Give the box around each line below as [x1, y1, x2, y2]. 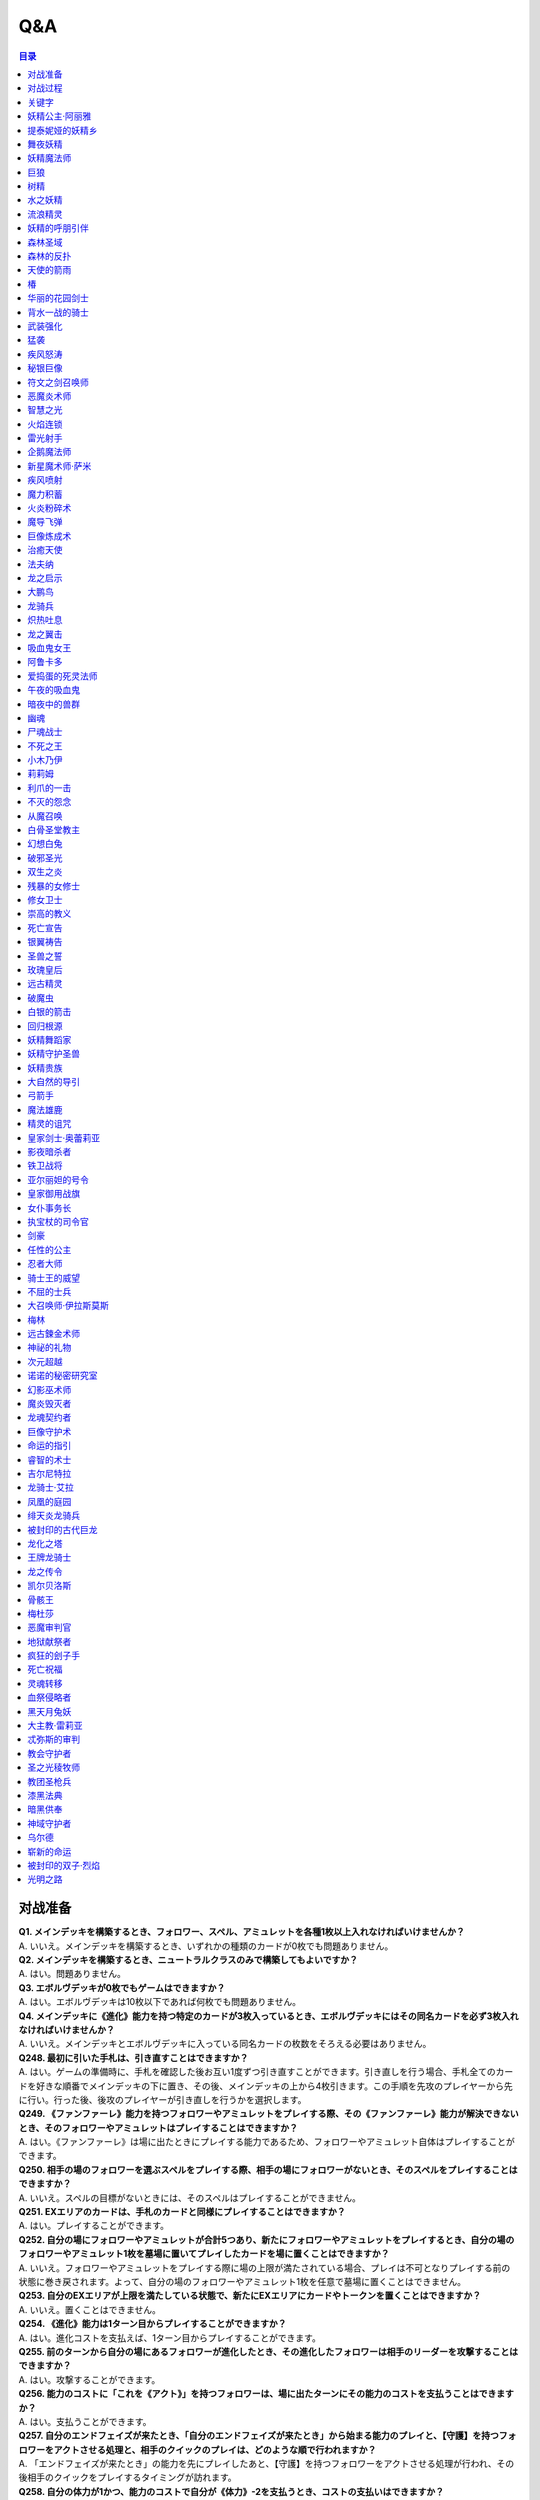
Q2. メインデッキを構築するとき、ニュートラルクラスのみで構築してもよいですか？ [18, 1954, 359, 1966]
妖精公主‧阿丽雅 [27, 110, 92, 122]
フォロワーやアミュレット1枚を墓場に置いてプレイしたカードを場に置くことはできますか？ [18, 2248, 390, 2260]
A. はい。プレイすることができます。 [18, 2220, 170, 2232]
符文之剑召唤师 [27, 376, 89, 388]
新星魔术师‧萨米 [27, 460, 92, 472]
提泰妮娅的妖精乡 [27, 124, 98, 136]
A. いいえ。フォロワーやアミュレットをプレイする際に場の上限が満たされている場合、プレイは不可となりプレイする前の [18, 2261, 511, 2274]
